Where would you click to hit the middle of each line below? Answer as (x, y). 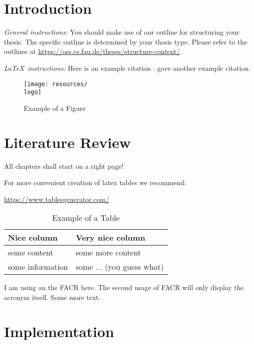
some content (31, 252)
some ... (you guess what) (120, 267)
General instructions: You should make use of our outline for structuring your (122, 32)
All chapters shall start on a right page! (64, 166)
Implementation (59, 331)
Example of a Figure (55, 108)
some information (38, 267)
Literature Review (67, 142)
